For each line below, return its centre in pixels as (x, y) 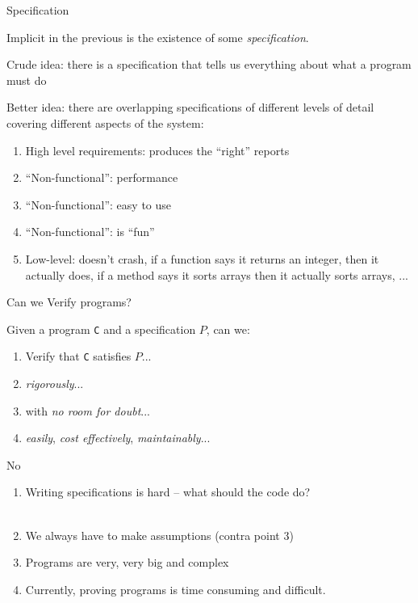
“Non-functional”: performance (102, 177)
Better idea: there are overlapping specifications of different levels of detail (190, 107)
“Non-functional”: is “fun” (90, 232)
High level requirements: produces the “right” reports (157, 150)
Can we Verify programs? (69, 302)
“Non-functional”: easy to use (98, 204)
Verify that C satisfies (78, 356)
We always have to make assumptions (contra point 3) (159, 535)
